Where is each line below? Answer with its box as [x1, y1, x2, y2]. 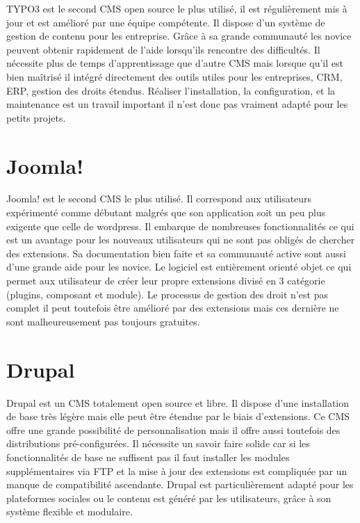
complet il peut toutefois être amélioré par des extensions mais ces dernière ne [6, 300, 339, 315]
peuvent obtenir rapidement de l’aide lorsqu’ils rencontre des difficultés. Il [6, 42, 320, 56]
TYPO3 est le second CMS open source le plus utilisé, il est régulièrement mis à [6, 1, 347, 15]
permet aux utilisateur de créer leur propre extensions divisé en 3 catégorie [6, 273, 325, 288]
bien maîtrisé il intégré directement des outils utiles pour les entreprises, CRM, [6, 69, 343, 83]
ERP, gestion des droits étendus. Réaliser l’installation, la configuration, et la [6, 83, 336, 97]
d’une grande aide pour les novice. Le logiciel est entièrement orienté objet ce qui [6, 259, 352, 274]
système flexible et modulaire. [6, 504, 133, 519]
